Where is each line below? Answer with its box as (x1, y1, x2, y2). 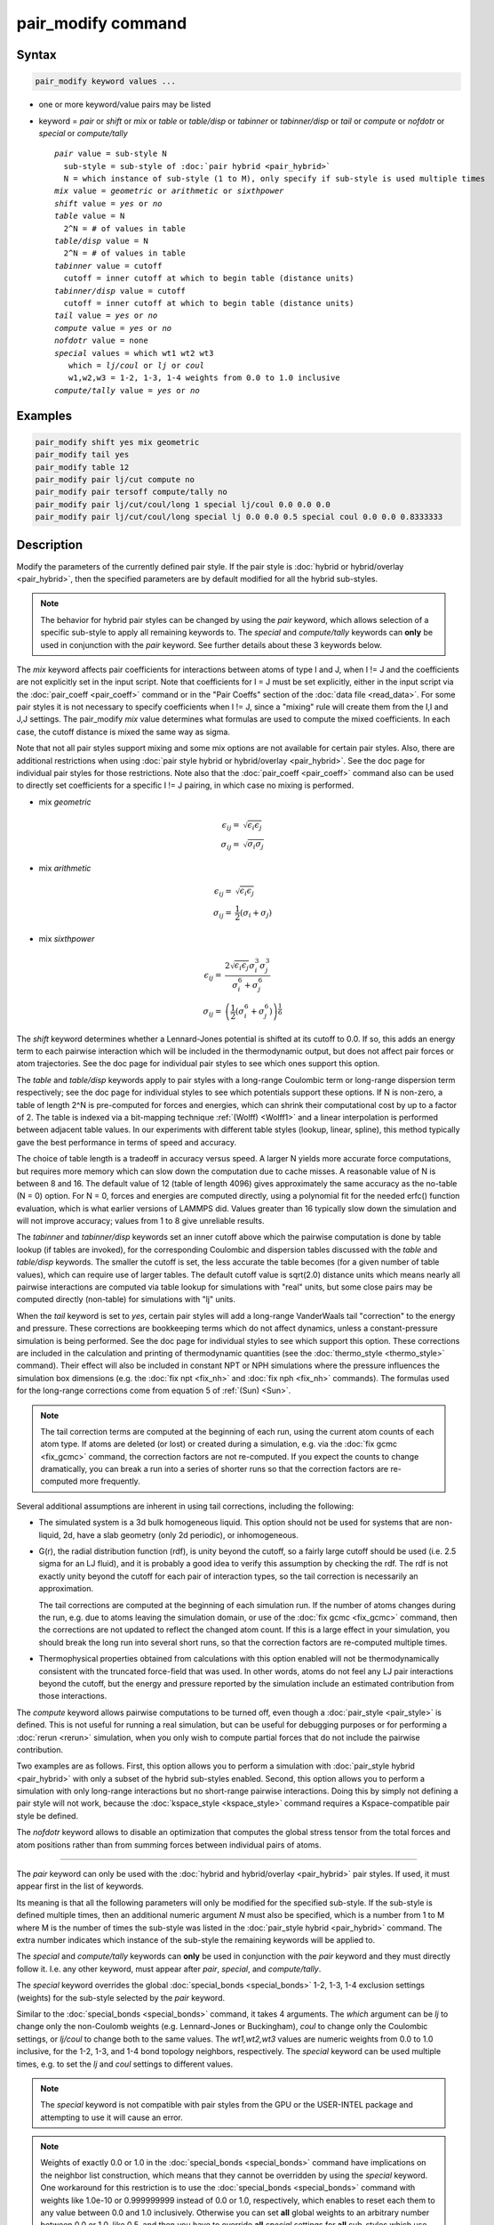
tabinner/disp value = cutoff (54, 286, 187, 295)
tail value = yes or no (54, 311, 158, 320)
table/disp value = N (54, 236, 148, 247)
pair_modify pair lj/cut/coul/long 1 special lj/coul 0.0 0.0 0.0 (35, 499, 331, 509)
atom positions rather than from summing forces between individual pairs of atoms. (16, 1839, 322, 1850)
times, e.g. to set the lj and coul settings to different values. (16, 2059, 234, 2069)
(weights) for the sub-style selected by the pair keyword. (16, 1992, 226, 2002)
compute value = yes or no (54, 323, 172, 333)
